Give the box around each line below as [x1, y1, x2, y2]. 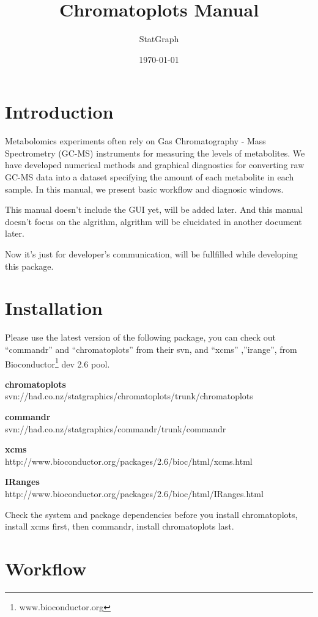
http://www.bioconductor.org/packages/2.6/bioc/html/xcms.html [5, 454, 253, 467]
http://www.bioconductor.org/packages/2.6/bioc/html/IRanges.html [5, 487, 264, 500]
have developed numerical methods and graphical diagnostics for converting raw [5, 158, 305, 171]
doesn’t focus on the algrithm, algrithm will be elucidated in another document [5, 215, 302, 227]
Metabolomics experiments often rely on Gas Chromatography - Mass [5, 135, 266, 147]
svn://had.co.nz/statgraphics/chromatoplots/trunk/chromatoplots [5, 390, 253, 402]
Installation [5, 295, 103, 320]
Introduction [5, 99, 114, 124]
